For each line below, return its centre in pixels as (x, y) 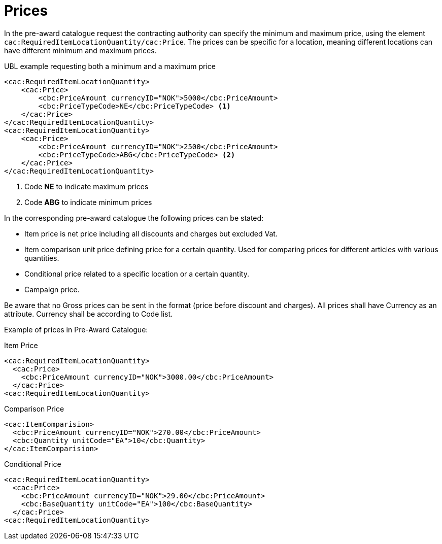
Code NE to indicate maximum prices (87, 186)
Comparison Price (34, 409)
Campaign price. (52, 289)
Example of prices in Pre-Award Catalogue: (76, 329)
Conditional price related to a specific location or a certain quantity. (137, 274)
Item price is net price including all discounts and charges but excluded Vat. (151, 233)
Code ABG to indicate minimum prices (88, 202)
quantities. (42, 258)
